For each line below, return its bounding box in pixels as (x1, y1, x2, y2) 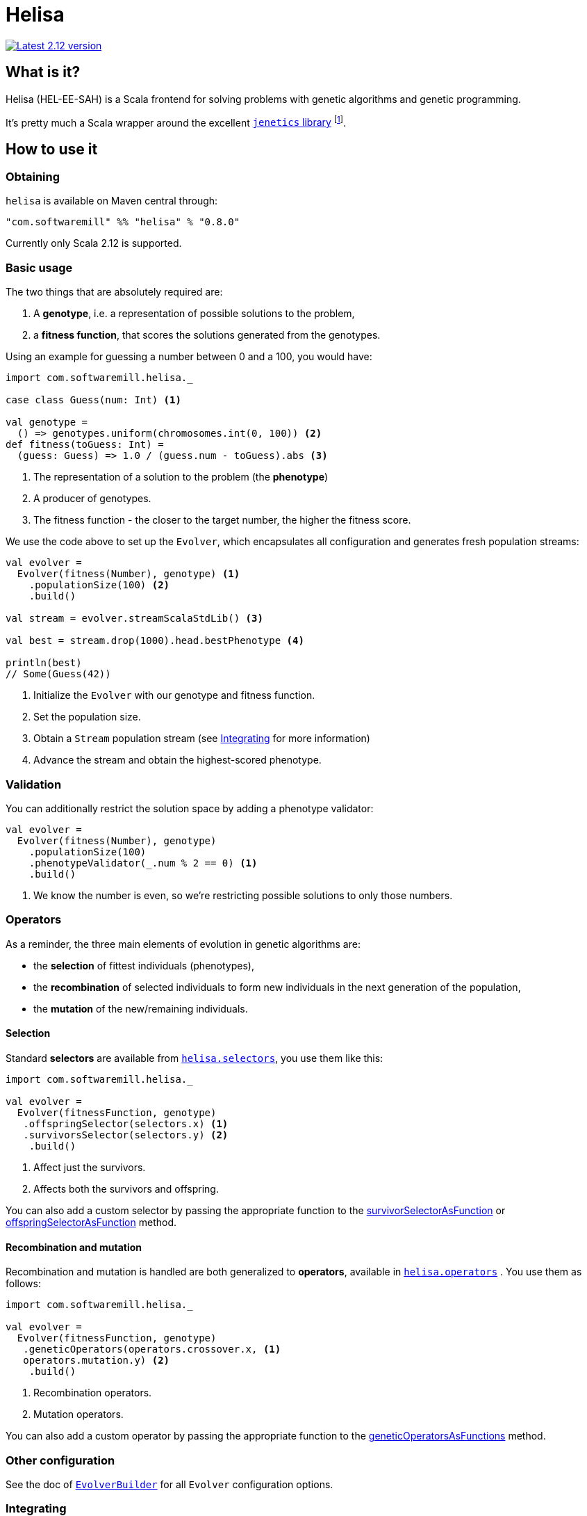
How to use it (6, 140, 98, 158)
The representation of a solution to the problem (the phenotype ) (33, 471, 329, 483)
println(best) (6, 657, 82, 669)
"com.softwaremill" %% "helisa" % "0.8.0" (6, 216, 240, 228)
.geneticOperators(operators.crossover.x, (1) (23, 1344, 281, 1355)
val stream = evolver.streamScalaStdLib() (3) (6, 613, 263, 624)
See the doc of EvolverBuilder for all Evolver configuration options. (6, 1478, 333, 1490)
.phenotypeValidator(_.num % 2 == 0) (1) (28, 857, 258, 869)
